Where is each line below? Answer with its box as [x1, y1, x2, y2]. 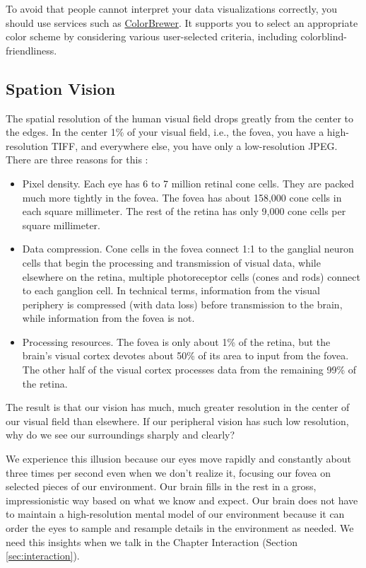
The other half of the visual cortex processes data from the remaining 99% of [22, 362, 357, 377]
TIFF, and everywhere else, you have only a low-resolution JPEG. [51, 138, 338, 153]
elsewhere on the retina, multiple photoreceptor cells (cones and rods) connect [22, 269, 360, 284]
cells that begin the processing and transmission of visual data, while [22, 255, 321, 269]
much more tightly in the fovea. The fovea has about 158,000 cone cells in [22, 190, 342, 204]
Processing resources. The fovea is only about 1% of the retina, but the [22, 334, 331, 349]
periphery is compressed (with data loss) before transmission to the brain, [22, 296, 343, 311]
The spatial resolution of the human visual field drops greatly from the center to [6, 110, 354, 125]
